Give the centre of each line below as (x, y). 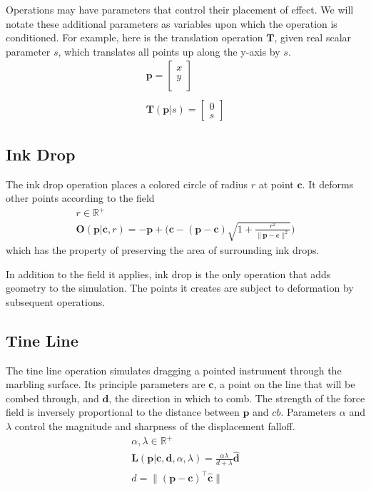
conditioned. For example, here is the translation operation (134, 37)
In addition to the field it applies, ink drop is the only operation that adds (168, 274)
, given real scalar (313, 37)
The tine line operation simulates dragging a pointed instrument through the (174, 370)
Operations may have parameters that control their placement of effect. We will (180, 9)
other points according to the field (80, 198)
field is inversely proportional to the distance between (123, 412)
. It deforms (328, 184)
